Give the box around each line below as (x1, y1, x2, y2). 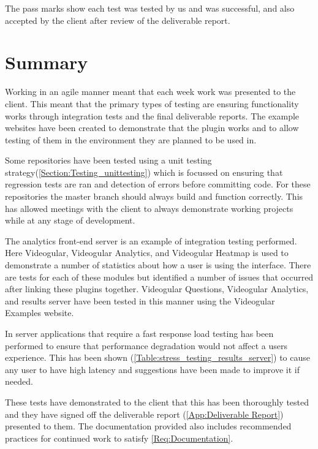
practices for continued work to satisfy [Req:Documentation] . (5, 431, 233, 444)
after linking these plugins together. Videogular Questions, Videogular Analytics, (5, 282, 309, 295)
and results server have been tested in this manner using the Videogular (5, 294, 275, 307)
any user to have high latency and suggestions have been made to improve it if (5, 363, 300, 375)
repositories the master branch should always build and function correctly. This (5, 190, 303, 203)
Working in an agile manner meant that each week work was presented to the (5, 85, 296, 98)
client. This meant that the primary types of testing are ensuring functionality (5, 97, 299, 110)
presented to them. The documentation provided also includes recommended (5, 420, 292, 432)
